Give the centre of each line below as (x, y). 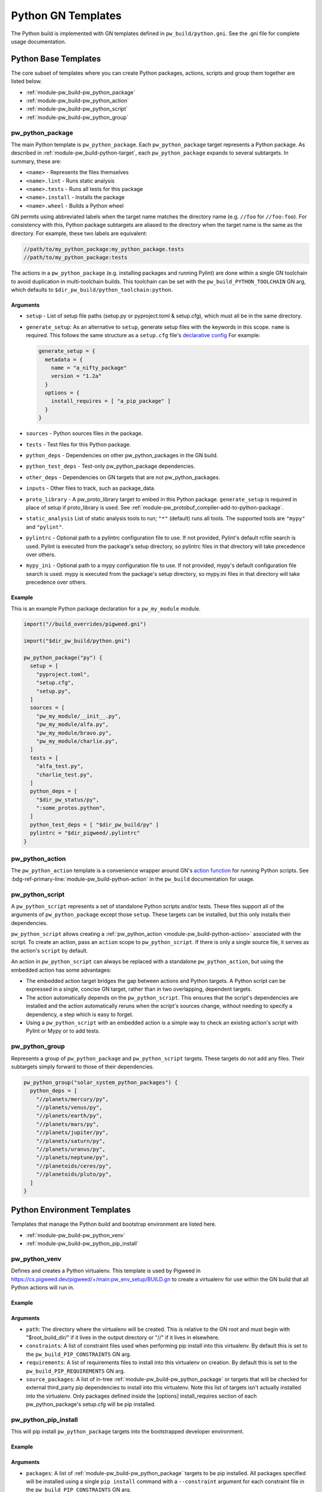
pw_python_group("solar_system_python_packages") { (101, 1082)
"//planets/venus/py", (69, 1108)
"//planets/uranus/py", (71, 1149)
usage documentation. (39, 41)
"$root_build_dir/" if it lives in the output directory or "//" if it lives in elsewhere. (123, 1337)
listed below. (27, 81)
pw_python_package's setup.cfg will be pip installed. (91, 1404)
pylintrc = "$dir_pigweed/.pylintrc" (85, 833)
